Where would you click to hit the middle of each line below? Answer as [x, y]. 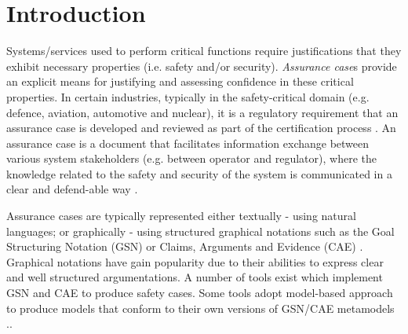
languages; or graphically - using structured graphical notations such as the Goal [200, 231]
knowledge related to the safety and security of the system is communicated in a [199, 173]
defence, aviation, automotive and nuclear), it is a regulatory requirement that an [202, 112]
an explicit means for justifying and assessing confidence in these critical [180, 81]
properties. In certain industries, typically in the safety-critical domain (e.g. [188, 96]
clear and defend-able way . [72, 189]
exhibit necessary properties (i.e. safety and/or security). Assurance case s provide [202, 66]
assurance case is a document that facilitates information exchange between [188, 143]
